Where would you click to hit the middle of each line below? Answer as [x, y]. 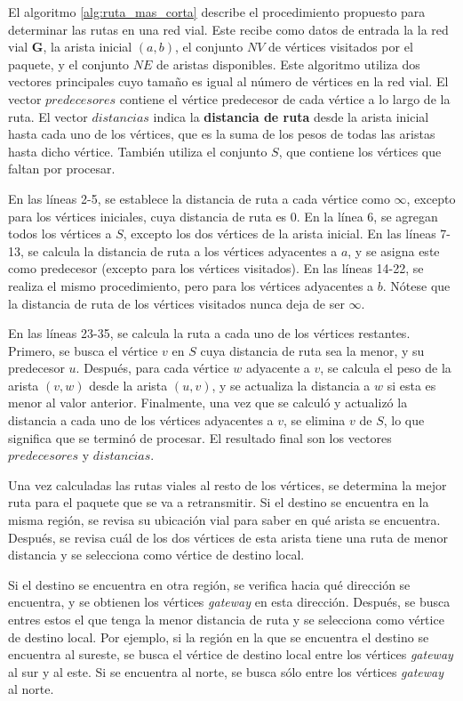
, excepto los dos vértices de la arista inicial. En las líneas [279, 234]
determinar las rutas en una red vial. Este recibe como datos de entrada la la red [228, 29]
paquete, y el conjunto [69, 64]
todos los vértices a [60, 234]
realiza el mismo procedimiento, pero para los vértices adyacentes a [191, 285]
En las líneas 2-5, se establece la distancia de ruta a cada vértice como [199, 198]
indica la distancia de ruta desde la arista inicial [291, 116]
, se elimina [315, 420]
